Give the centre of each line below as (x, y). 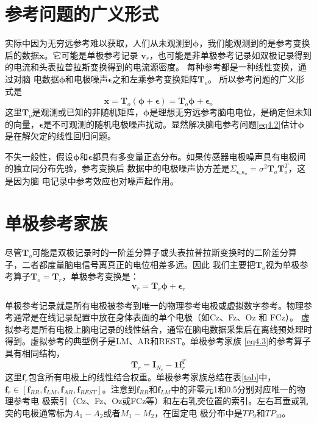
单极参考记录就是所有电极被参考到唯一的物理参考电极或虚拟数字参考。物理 (154, 305)
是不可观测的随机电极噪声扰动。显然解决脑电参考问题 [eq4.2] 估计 (171, 124)
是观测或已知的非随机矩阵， (87, 112)
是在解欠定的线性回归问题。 (60, 136)
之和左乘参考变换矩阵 (155, 78)
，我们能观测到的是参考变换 (255, 43)
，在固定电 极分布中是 (198, 412)
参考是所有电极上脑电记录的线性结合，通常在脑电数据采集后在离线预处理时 (162, 329)
